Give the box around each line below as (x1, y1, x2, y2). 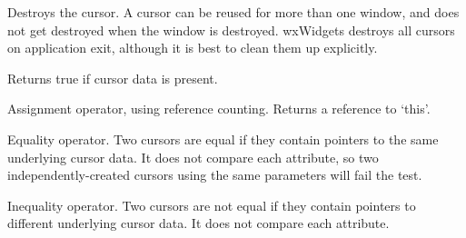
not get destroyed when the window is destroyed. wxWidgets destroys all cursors (7, 20, 455, 39)
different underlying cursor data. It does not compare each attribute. (7, 213, 390, 233)
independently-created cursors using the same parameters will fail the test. (7, 165, 422, 184)
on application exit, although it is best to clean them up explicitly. (7, 38, 378, 57)
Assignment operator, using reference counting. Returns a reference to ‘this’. (7, 99, 431, 118)
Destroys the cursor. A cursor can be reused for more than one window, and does (7, 3, 460, 21)
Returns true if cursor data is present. (7, 68, 218, 87)
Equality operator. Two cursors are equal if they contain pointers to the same (7, 129, 439, 148)
